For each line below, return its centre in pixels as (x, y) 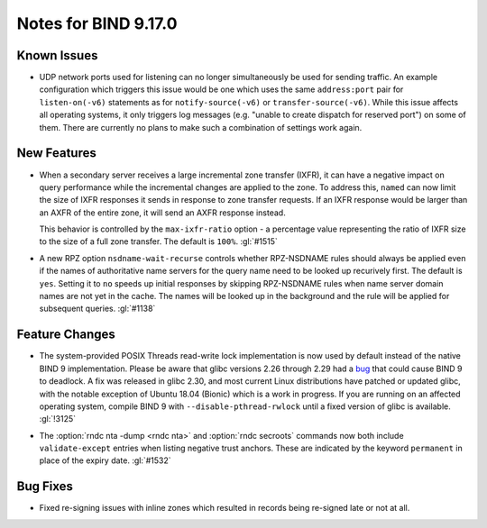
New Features (56, 153)
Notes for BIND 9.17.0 (97, 23)
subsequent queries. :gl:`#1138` (97, 309)
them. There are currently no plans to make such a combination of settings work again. (201, 127)
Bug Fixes (45, 487)
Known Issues (57, 55)
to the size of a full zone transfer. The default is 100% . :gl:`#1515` (159, 241)
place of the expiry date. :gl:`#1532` (105, 460)
